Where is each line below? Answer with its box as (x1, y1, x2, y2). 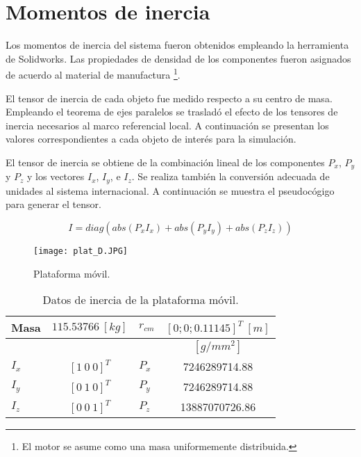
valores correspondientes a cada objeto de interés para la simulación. (6, 131, 296, 146)
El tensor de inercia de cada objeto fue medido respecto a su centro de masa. (6, 90, 333, 105)
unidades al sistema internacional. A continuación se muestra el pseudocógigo (6, 183, 335, 198)
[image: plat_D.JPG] (33, 246, 128, 257)
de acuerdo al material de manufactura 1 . (6, 65, 180, 81)
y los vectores (27, 169, 85, 184)
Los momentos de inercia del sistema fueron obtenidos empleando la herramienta (6, 38, 349, 52)
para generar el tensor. (6, 197, 101, 211)
